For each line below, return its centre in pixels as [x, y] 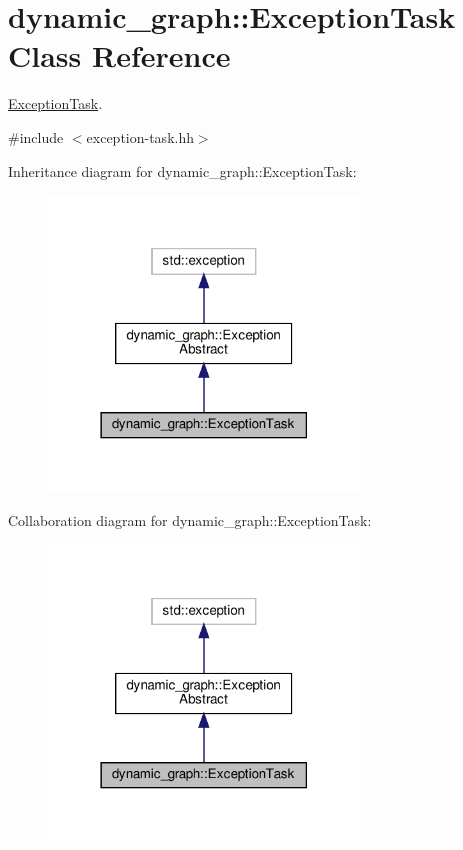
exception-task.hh [140, 136]
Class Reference [119, 55]
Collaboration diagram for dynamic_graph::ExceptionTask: [190, 519]
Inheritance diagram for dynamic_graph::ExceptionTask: [182, 170]
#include [36, 136]
